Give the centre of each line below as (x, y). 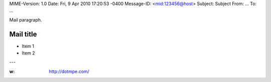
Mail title (23, 34)
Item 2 (28, 53)
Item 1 (28, 46)
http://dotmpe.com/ (69, 71)
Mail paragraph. (26, 19)
